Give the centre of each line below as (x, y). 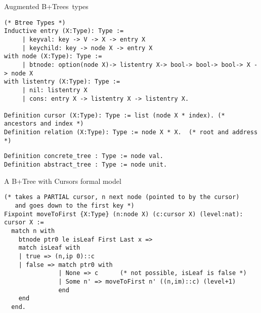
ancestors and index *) (44, 124)
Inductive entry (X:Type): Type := (64, 31)
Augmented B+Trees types (46, 6)
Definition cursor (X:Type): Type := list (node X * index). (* (115, 115)
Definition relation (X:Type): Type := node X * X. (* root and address (131, 132)
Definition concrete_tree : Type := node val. (84, 156)
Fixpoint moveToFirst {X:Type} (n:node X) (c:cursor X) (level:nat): (124, 214)
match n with (33, 231)
